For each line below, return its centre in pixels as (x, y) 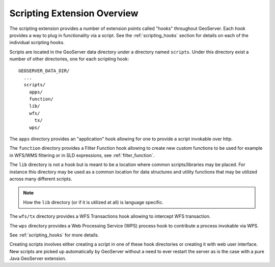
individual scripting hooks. (37, 43)
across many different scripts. (41, 179)
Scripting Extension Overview (74, 13)
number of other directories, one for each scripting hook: (69, 59)
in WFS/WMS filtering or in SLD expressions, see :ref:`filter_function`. (82, 155)
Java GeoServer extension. (38, 258)
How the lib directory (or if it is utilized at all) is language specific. (93, 202)
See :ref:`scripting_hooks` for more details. (54, 235)
